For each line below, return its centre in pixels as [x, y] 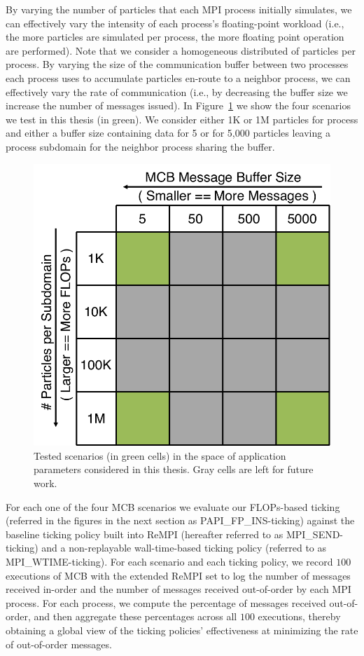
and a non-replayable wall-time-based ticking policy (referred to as [184, 548]
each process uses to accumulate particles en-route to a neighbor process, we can [178, 77]
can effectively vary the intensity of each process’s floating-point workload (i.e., [175, 23]
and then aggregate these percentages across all [135, 616]
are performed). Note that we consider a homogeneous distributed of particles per [181, 50]
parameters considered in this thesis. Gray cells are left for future [174, 469]
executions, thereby [299, 616]
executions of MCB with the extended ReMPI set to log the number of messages [178, 575]
